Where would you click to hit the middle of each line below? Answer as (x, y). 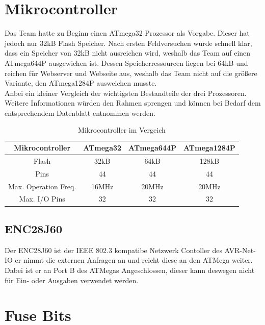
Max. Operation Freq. (42, 186)
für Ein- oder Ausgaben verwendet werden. (72, 280)
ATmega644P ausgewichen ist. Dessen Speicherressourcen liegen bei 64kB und (126, 62)
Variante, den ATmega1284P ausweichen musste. (81, 83)
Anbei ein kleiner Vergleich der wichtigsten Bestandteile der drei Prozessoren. (126, 93)
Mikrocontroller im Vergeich (122, 130)
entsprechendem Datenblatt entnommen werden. (80, 112)
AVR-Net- (240, 250)
